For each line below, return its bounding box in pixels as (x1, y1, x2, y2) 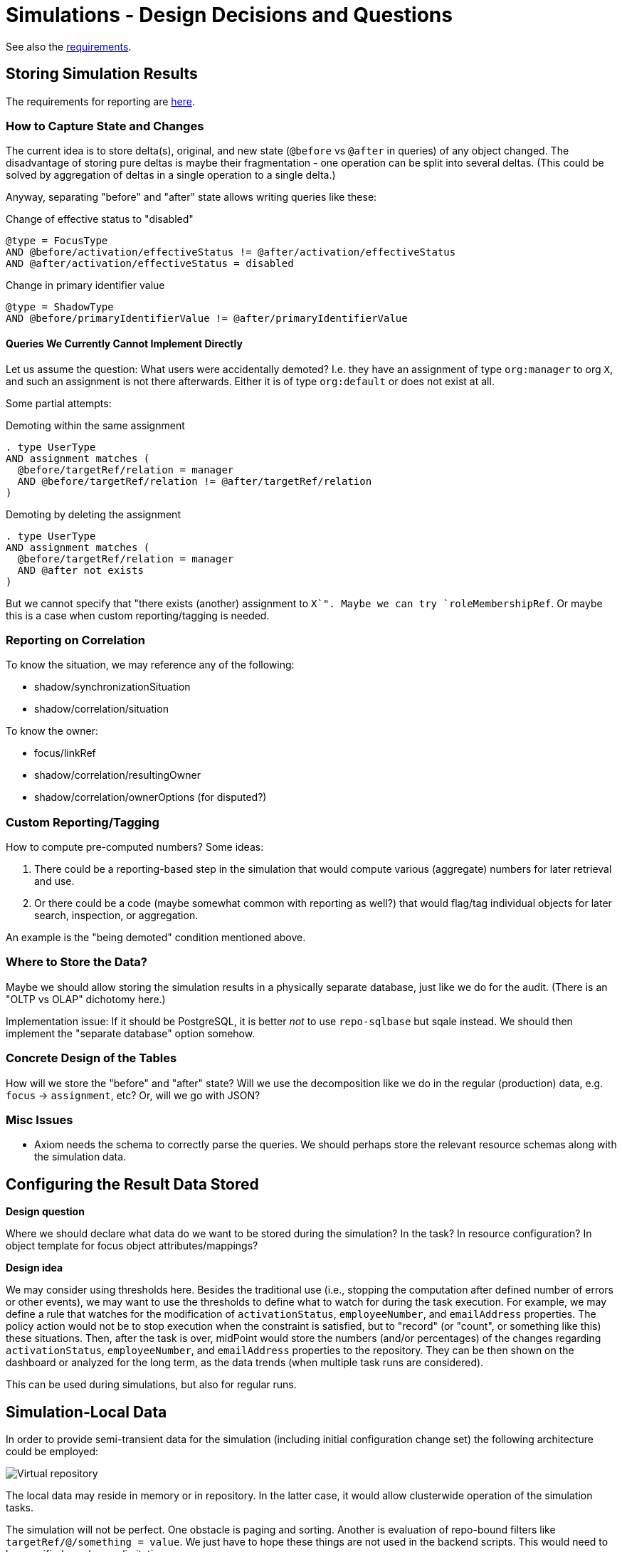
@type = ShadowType (6, 301, 114, 313)
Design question (6, 1205, 85, 1218)
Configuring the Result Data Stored (6, 1175, 259, 1193)
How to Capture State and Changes (6, 118, 204, 133)
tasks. (6, 1501, 34, 1514)
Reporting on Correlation (6, 632, 146, 647)
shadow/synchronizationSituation (34, 681, 191, 693)
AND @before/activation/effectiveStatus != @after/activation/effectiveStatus (6, 246, 456, 258)
